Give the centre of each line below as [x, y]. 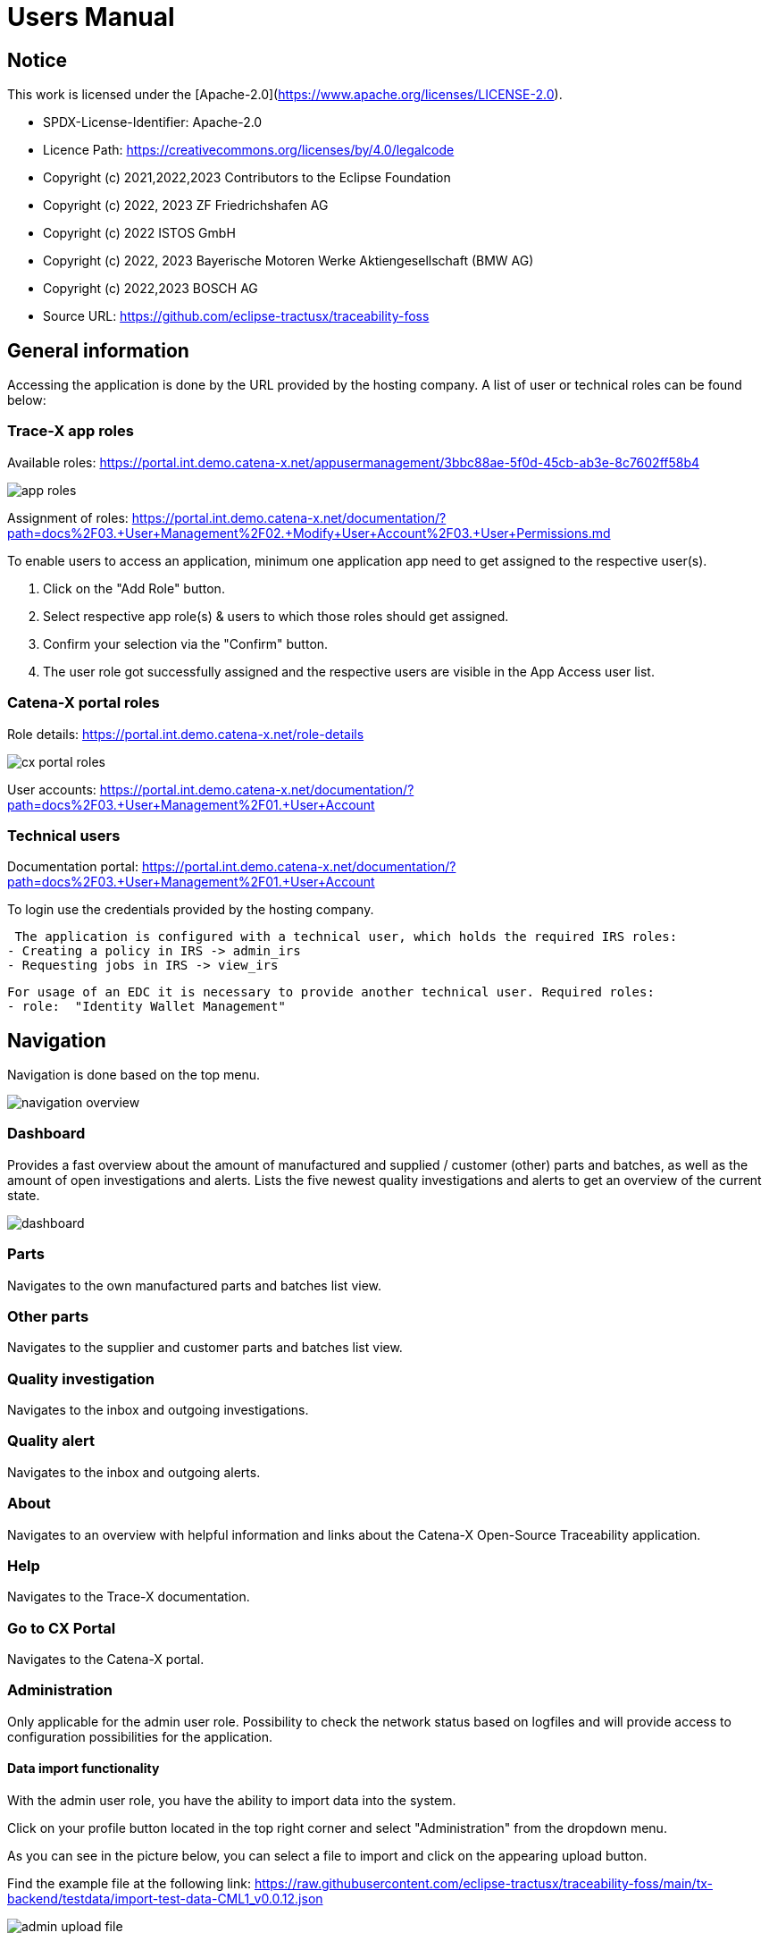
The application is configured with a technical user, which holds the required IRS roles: [346, 937]
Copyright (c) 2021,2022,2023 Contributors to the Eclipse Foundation [247, 178]
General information [98, 350]
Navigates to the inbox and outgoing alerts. [134, 1472]
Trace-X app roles [71, 431]
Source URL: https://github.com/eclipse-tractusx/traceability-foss [236, 316]
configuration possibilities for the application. [140, 1736]
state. [24, 1195]
